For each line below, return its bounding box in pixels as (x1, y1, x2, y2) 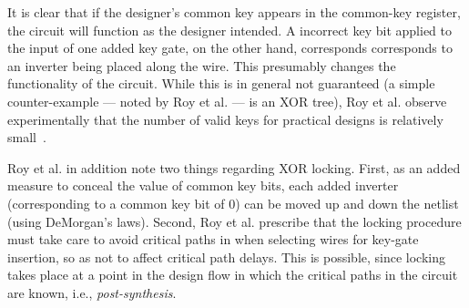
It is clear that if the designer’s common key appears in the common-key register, (7, 3, 461, 21)
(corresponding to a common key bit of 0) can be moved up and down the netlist (7, 193, 459, 212)
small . (7, 128, 46, 147)
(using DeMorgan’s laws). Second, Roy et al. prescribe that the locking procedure (7, 211, 462, 231)
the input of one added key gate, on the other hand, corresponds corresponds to (7, 38, 453, 57)
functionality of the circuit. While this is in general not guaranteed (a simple (7, 74, 435, 93)
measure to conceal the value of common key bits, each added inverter (7, 176, 399, 195)
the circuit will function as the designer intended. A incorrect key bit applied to (7, 20, 452, 39)
